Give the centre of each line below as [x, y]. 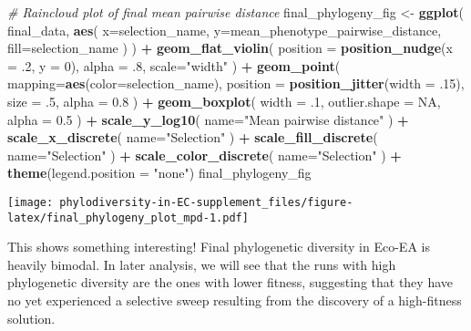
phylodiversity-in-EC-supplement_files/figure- [206, 202]
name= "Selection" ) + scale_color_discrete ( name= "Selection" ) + [205, 155]
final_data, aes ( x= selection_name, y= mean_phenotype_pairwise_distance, [225, 30]
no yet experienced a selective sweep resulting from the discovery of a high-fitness [235, 300]
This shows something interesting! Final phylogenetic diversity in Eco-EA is [219, 247]
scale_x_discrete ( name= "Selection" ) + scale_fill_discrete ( [193, 137]
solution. [31, 318]
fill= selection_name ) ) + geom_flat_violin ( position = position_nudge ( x [230, 48]
